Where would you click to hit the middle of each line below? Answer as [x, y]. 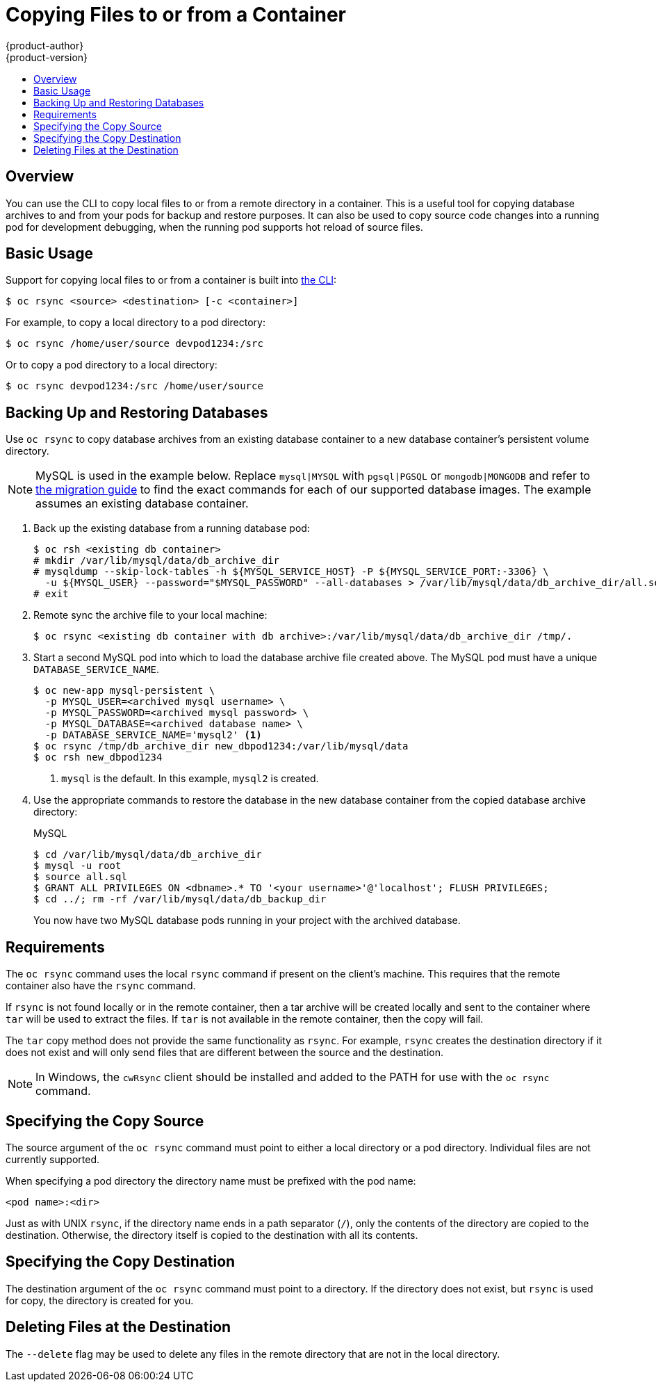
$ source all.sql [80, 877]
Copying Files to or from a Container [176, 15]
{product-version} [47, 57]
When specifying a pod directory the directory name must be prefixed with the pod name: [211, 1181]
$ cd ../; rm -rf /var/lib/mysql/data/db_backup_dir [180, 899]
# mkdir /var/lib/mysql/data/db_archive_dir [157, 561]
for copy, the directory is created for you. [100, 1300]
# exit [51, 594]
